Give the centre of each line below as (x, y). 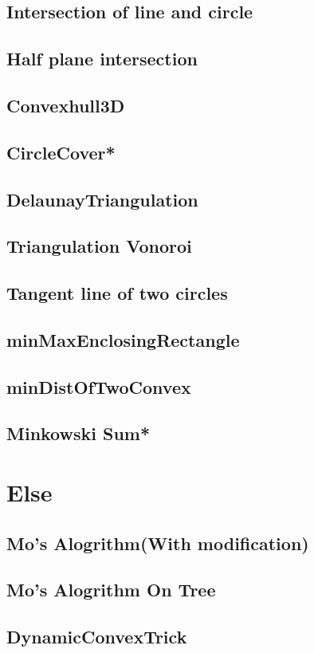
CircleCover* (61, 152)
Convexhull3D (66, 105)
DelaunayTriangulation (102, 199)
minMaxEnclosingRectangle (123, 339)
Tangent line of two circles (117, 293)
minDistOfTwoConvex (99, 386)
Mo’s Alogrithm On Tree (111, 590)
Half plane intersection (102, 59)
